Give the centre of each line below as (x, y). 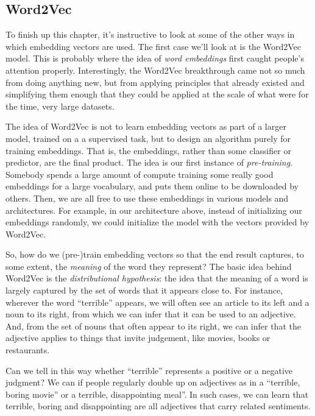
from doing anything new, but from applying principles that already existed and (155, 82)
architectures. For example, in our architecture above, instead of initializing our (154, 210)
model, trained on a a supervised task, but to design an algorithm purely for (148, 138)
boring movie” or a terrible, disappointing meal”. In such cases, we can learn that (157, 394)
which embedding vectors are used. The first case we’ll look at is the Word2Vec (154, 46)
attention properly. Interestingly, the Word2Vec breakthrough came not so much (155, 70)
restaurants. (28, 350)
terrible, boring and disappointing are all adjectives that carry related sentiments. (158, 406)
